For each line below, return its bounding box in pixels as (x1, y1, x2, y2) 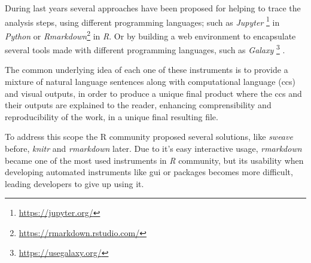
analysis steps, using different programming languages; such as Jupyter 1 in (5, 14, 280, 28)
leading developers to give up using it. (5, 177, 144, 189)
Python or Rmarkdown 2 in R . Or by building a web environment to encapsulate (5, 27, 296, 42)
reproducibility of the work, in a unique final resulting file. (5, 110, 218, 123)
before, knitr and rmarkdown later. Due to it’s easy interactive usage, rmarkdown (5, 142, 302, 154)
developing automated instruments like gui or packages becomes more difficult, (5, 166, 293, 178)
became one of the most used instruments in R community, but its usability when (5, 154, 304, 166)
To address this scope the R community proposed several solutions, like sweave (5, 130, 293, 143)
